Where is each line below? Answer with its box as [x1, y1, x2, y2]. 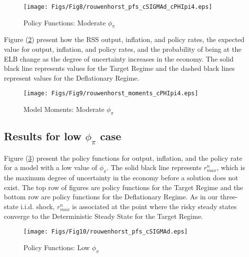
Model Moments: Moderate [23, 104, 104, 114]
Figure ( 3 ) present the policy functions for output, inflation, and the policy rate [4, 152, 243, 163]
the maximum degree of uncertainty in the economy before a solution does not [4, 172, 238, 183]
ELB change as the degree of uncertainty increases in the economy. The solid [4, 53, 234, 64]
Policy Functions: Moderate [23, 17, 106, 27]
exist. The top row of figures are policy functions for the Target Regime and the [4, 182, 243, 192]
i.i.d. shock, [21, 201, 55, 212]
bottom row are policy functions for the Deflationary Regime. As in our [4, 192, 218, 202]
